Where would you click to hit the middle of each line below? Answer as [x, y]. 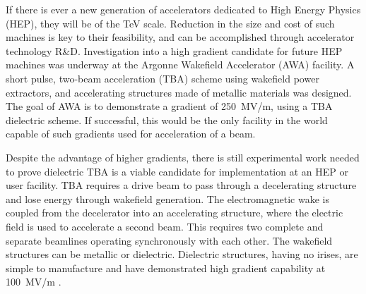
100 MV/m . [34, 282]
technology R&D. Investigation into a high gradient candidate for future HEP [174, 50]
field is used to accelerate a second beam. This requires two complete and [165, 226]
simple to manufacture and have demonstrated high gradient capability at [166, 268]
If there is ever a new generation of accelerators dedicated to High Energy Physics [183, 9]
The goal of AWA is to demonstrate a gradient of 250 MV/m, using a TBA [169, 106]
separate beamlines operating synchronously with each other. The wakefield [169, 240]
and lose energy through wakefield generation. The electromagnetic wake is [167, 198]
